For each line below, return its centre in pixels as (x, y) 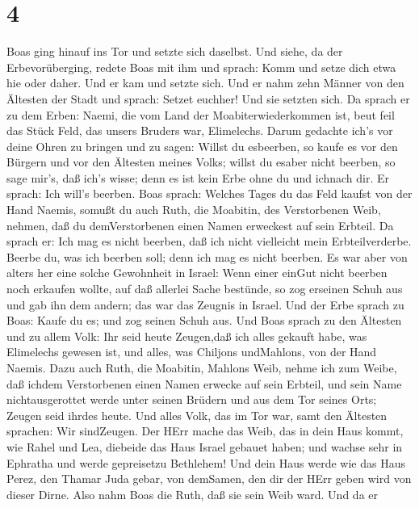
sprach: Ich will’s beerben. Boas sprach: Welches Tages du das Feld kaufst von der (209, 193)
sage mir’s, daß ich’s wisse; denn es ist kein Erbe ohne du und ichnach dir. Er (198, 177)
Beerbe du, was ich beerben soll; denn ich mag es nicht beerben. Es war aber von (207, 256)
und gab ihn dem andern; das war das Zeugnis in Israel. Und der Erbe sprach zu (205, 304)
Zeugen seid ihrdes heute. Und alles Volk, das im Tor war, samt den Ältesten (197, 415)
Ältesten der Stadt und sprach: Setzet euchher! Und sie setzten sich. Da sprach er (208, 98)
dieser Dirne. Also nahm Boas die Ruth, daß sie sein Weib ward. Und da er (192, 494)
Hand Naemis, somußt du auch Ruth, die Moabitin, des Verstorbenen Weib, (194, 210)
